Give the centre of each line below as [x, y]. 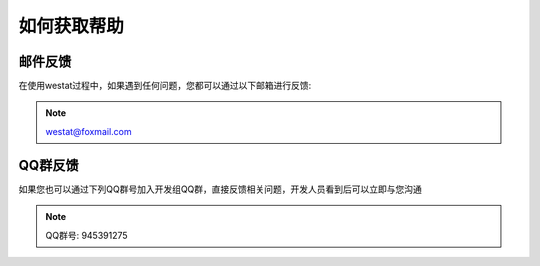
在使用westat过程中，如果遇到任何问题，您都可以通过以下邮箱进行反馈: [165, 86]
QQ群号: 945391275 [87, 235]
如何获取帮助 [71, 26]
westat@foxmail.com [88, 131]
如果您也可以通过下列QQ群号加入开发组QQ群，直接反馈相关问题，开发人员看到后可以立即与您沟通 [220, 189]
